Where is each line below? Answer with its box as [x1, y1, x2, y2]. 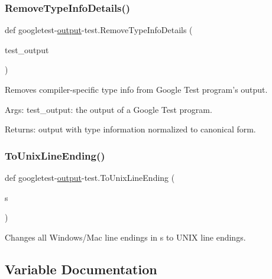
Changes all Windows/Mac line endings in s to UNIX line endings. [5, 231, 246, 243]
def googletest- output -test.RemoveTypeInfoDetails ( [5, 24, 193, 36]
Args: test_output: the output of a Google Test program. [5, 103, 212, 115]
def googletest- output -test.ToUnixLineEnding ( [5, 171, 175, 183]
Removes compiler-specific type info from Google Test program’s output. [5, 83, 268, 95]
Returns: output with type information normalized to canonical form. [5, 123, 256, 135]
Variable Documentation [5, 259, 157, 278]
